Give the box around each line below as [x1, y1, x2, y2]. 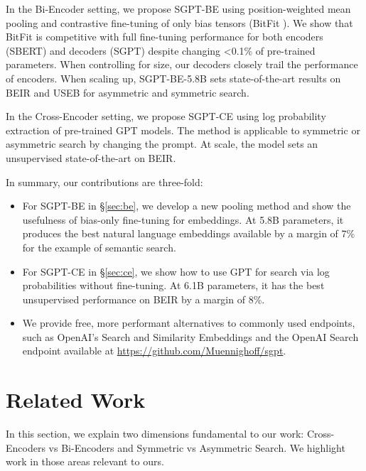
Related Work [6, 385, 146, 414]
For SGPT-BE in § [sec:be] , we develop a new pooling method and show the [22, 198, 351, 213]
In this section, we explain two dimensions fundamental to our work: [6, 426, 304, 441]
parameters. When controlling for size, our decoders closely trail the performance [6, 57, 358, 72]
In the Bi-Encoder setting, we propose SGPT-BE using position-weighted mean [6, 1, 351, 16]
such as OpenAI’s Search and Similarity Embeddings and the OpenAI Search [22, 329, 359, 344]
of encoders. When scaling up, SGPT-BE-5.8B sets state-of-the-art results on [6, 70, 341, 85]
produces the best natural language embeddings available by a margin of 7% [22, 226, 355, 241]
